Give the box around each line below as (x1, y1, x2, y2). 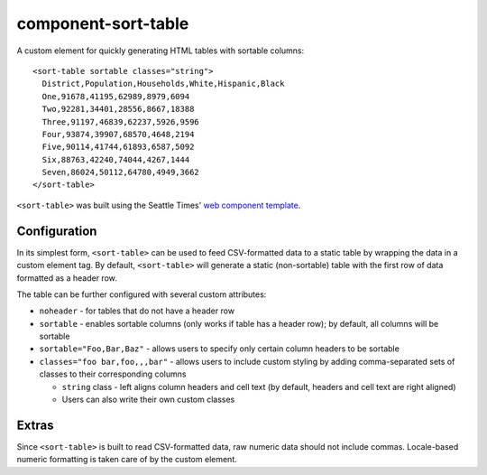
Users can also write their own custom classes (61, 394, 235, 405)
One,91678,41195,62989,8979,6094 (41, 91, 190, 101)
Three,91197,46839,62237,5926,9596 (41, 116, 200, 126)
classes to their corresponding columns (39, 368, 187, 379)
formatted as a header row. (16, 272, 117, 284)
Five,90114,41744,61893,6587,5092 (41, 142, 195, 153)
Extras (16, 417, 54, 433)
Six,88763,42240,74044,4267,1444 (41, 154, 190, 164)
